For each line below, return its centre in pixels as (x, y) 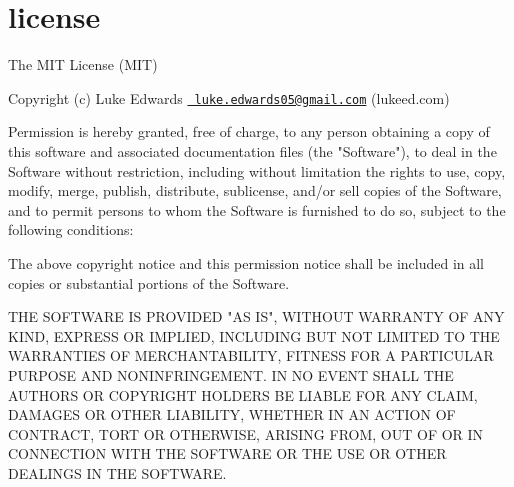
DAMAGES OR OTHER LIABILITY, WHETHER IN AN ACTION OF (232, 414)
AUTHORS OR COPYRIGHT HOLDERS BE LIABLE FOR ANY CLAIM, (243, 394)
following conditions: (71, 229)
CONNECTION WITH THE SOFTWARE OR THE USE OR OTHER (227, 453)
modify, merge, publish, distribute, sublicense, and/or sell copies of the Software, (255, 190)
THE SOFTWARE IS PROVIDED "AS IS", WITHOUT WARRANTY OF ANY (256, 316)
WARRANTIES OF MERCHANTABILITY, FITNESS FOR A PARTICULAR (251, 355)
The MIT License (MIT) (83, 64)
